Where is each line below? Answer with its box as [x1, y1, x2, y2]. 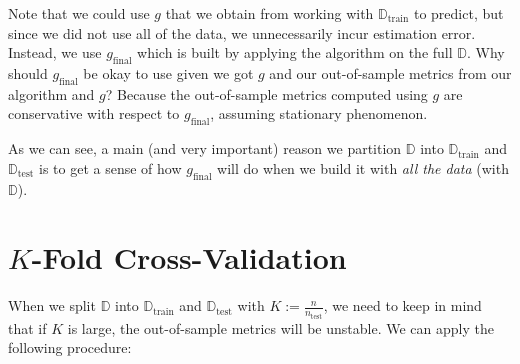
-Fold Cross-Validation [31, 237, 347, 278]
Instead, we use [8, 42, 102, 63]
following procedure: [8, 337, 132, 358]
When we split [8, 295, 96, 316]
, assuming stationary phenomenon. [210, 103, 428, 124]
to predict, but [413, 3, 504, 23]
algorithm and [8, 83, 95, 104]
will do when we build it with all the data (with [217, 157, 509, 178]
